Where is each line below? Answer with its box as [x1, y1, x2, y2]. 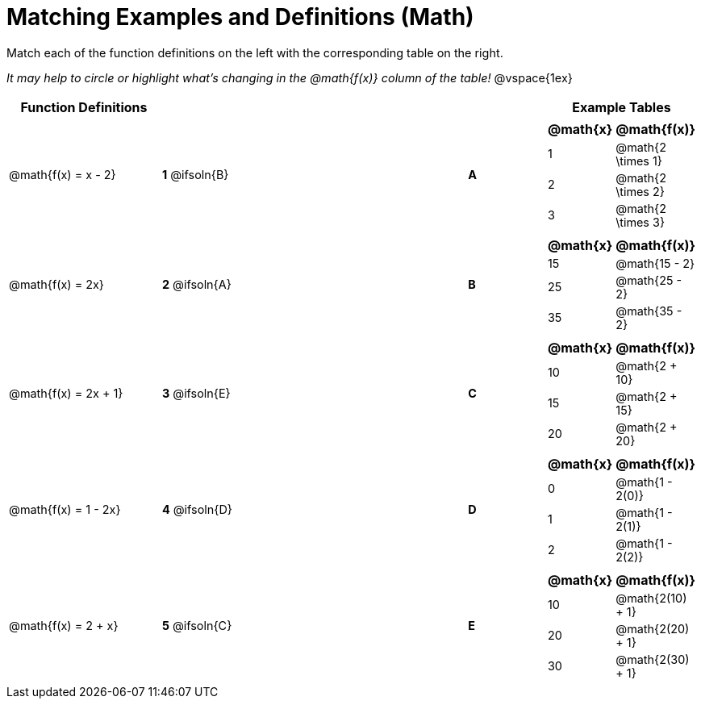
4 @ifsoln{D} [161, 503, 232, 517]
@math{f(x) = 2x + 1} [9, 386, 123, 401]
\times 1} [615, 153, 663, 168]
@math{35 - [615, 303, 682, 318]
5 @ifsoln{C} [161, 619, 232, 633]
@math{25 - [615, 273, 682, 287]
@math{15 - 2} [615, 256, 695, 270]
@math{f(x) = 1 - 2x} [9, 503, 121, 517]
